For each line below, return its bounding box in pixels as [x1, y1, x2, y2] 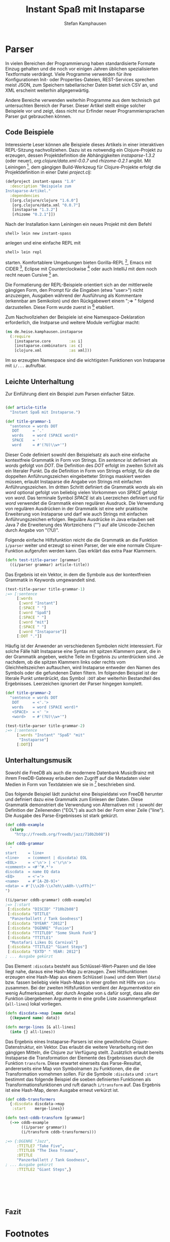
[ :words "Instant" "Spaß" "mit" [16, 733, 85, 738]
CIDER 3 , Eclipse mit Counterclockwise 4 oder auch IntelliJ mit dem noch [5, 265, 157, 272]
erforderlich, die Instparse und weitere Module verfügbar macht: [5, 319, 140, 325]
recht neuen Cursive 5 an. [5, 271, 59, 278]
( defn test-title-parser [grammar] [5, 557, 81, 563]
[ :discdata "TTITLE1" [7, 935, 53, 940]
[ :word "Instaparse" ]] [18, 629, 67, 634]
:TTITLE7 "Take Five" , [16, 1143, 65, 1149]
